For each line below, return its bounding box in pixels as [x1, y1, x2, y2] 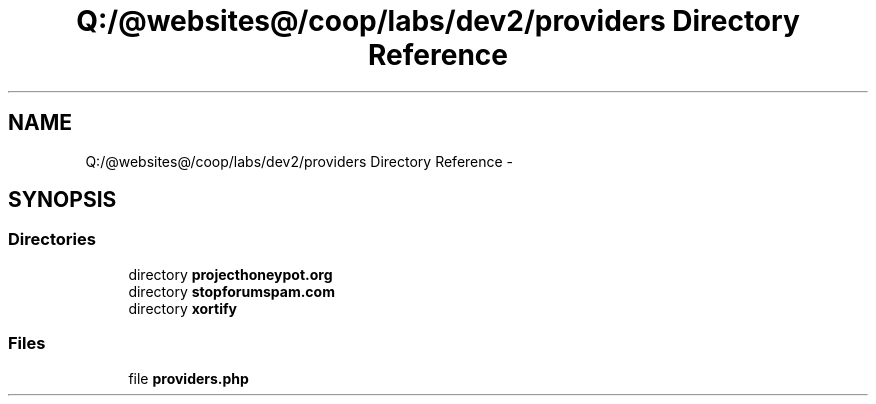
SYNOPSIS [8, 187, 117, 213]
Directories [8, 229, 96, 250]
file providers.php [128, 369, 249, 387]
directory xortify [128, 299, 238, 317]
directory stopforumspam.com [128, 282, 335, 300]
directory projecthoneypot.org [128, 265, 333, 283]
